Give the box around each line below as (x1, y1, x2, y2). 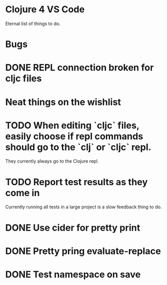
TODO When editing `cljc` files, (5, 119, 139, 131)
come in (5, 187, 40, 199)
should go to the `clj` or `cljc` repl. (5, 141, 152, 153)
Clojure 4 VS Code (5, 4, 85, 15)
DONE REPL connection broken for (5, 62, 154, 74)
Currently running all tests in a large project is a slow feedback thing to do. (5, 204, 162, 210)
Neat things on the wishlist (5, 96, 122, 108)
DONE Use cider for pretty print (5, 222, 140, 233)
